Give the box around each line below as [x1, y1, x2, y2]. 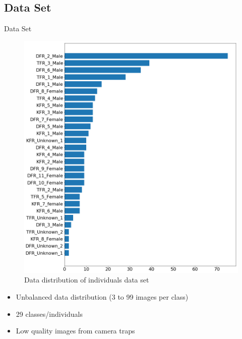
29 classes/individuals [16, 308, 83, 319]
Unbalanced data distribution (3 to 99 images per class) [16, 291, 189, 302]
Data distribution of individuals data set [24, 274, 149, 285]
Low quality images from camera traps [16, 325, 135, 336]
